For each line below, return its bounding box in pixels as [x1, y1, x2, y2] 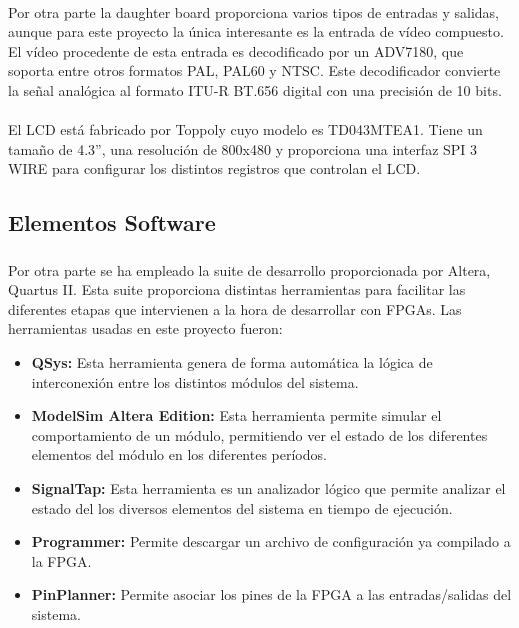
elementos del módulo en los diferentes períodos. [31, 444, 327, 465]
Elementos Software [8, 207, 216, 238]
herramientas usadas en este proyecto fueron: [8, 318, 283, 339]
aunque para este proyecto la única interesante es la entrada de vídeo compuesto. [8, 21, 504, 42]
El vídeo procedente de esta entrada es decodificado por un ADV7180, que [8, 40, 464, 61]
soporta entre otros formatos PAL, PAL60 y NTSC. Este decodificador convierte [8, 60, 501, 81]
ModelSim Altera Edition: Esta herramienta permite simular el [31, 405, 442, 426]
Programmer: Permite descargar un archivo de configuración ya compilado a [31, 531, 511, 552]
